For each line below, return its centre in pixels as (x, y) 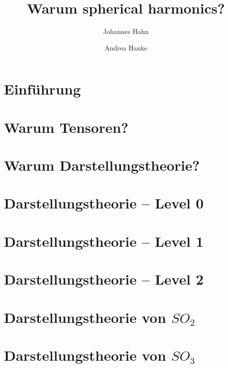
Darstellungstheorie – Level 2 (104, 279)
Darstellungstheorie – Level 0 (104, 203)
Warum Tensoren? (66, 127)
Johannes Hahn (126, 31)
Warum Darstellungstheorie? (102, 165)
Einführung (42, 89)
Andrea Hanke (126, 47)
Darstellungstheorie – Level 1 (104, 241)
